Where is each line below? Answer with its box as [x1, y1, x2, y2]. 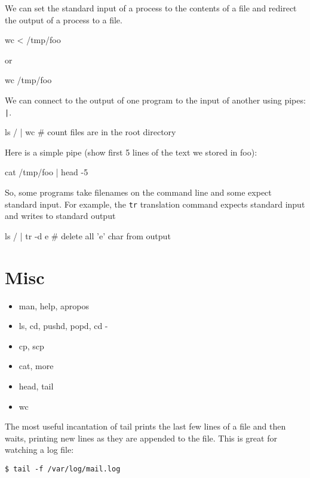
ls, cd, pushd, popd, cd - [19, 319, 108, 332]
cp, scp [19, 339, 44, 352]
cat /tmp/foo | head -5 [5, 166, 88, 178]
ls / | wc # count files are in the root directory [5, 126, 176, 138]
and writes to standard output [5, 209, 116, 222]
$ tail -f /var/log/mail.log [5, 464, 121, 473]
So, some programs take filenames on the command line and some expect [5, 186, 272, 198]
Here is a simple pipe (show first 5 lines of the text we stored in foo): [5, 145, 257, 158]
